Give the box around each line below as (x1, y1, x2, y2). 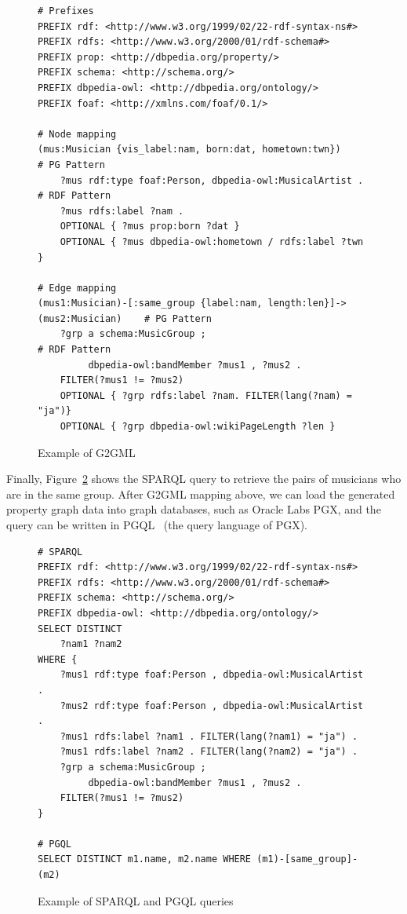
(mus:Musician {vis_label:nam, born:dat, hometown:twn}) (38, 144, 341, 155)
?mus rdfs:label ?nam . (60, 205, 184, 217)
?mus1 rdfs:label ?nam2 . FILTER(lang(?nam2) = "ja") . (60, 746, 358, 758)
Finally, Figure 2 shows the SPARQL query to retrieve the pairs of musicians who (6, 470, 402, 487)
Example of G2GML (38, 444, 136, 460)
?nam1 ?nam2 (60, 638, 122, 650)
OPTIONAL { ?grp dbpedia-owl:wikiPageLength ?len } (60, 421, 336, 433)
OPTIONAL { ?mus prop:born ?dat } (60, 221, 240, 232)
